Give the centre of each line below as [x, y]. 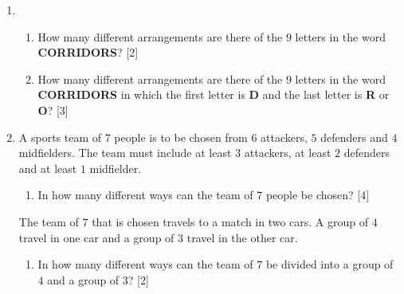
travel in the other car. [242, 237]
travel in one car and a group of [96, 237]
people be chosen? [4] [318, 195]
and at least [48, 168]
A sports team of [60, 137]
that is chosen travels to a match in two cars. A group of [230, 221]
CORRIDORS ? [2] [88, 52]
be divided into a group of [329, 264]
